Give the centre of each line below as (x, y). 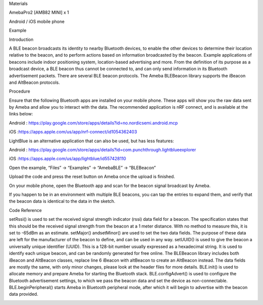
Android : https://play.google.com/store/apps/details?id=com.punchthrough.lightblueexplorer (103, 150)
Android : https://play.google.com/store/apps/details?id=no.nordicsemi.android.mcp (93, 123)
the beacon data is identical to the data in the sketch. (62, 201)
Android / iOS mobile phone (37, 21)
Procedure (19, 91)
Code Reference (25, 210)
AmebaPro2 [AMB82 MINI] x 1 (39, 13)
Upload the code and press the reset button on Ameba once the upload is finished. (92, 177)
